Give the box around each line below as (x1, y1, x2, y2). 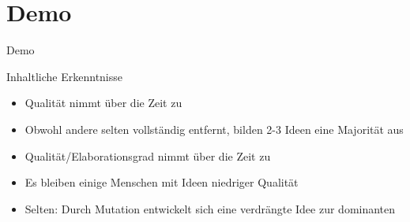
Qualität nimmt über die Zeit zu (24, 94, 182, 111)
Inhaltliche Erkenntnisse (6, 68, 123, 84)
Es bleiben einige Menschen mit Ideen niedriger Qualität (24, 174, 299, 191)
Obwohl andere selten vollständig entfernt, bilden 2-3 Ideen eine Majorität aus (24, 120, 404, 137)
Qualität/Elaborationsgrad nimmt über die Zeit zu (24, 147, 271, 164)
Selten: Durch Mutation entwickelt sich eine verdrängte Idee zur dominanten (24, 200, 396, 216)
